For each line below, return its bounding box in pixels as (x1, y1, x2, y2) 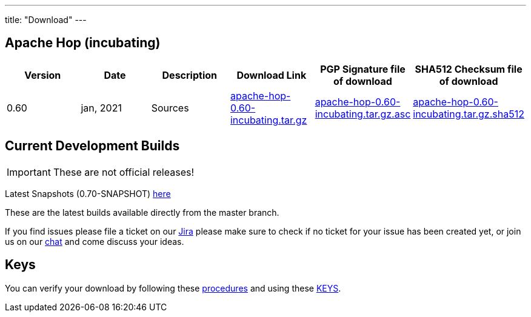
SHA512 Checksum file (415, 62, 523, 75)
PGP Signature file (320, 62, 406, 75)
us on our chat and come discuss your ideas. (5, 236, 184, 247)
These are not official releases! (53, 165, 195, 178)
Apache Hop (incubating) (5, 35, 161, 51)
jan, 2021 (81, 101, 122, 114)
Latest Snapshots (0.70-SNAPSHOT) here (5, 188, 171, 199)
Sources (151, 101, 189, 114)
